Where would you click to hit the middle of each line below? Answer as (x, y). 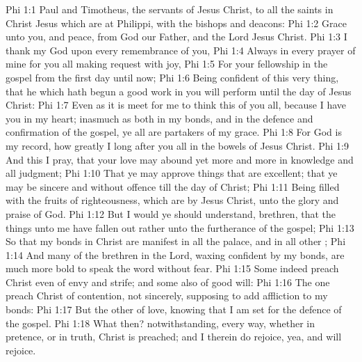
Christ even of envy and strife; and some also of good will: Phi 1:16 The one (168, 282)
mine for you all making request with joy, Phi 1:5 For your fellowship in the (167, 64)
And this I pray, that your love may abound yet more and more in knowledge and (180, 159)
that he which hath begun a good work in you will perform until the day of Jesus (179, 91)
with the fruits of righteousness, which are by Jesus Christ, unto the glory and (172, 200)
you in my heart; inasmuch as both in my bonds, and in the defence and (159, 118)
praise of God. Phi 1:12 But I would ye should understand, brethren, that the (171, 213)
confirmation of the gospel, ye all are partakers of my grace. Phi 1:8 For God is (174, 132)
